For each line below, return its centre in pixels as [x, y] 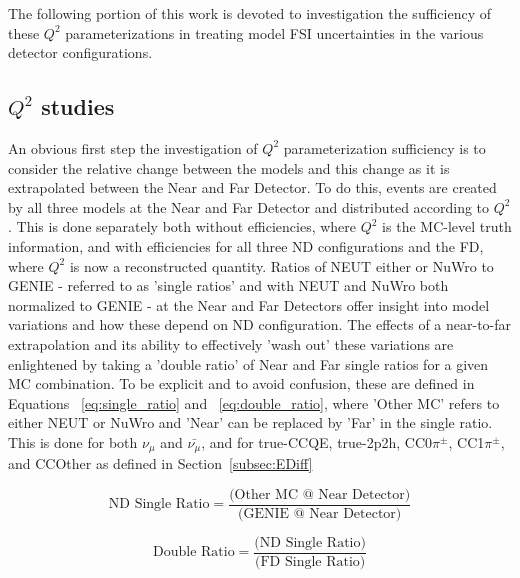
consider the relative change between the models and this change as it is [229, 167]
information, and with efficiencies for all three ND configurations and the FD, [246, 245]
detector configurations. [80, 52]
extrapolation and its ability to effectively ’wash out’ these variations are [231, 343]
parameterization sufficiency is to [384, 147]
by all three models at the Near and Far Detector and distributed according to [249, 206]
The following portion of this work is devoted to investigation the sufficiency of [249, 13]
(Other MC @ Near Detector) [320, 494]
